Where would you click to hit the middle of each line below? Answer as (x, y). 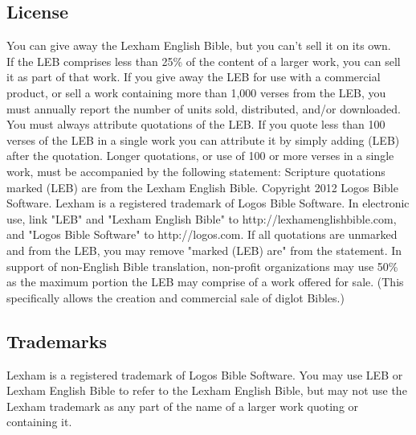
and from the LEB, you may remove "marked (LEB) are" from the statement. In (204, 250)
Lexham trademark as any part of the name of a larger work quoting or (183, 406)
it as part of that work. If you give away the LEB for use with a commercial (194, 77)
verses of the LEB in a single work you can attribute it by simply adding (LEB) (203, 140)
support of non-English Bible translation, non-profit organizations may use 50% (202, 266)
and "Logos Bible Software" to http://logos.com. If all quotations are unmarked (202, 234)
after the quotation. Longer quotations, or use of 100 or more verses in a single (200, 156)
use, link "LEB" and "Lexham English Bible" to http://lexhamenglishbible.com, (202, 218)
